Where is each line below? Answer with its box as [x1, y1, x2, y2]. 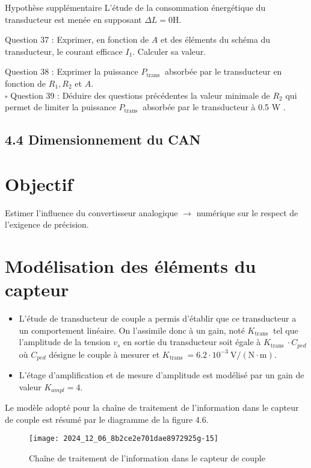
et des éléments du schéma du [160, 33, 271, 46]
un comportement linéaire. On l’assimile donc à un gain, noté [19, 323, 245, 336]
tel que [273, 323, 298, 336]
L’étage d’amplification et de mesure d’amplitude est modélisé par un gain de [19, 369, 304, 381]
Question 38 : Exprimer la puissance [5, 65, 138, 78]
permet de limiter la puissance [5, 101, 116, 113]
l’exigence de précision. [5, 218, 89, 231]
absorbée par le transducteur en [165, 65, 282, 78]
